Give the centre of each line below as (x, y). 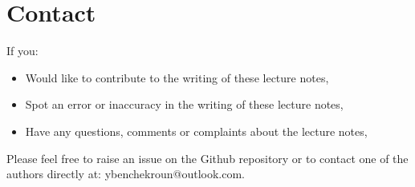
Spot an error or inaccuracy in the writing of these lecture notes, (184, 104)
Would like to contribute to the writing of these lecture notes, (177, 77)
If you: (22, 51)
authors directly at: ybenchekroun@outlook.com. (126, 174)
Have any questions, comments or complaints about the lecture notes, (196, 131)
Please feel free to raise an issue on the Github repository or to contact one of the (207, 158)
